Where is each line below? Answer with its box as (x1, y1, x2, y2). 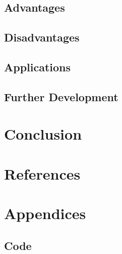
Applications (4, 59, 71, 74)
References (4, 163, 81, 184)
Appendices (4, 203, 86, 224)
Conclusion (4, 123, 82, 144)
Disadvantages (4, 29, 80, 45)
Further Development (4, 89, 118, 104)
